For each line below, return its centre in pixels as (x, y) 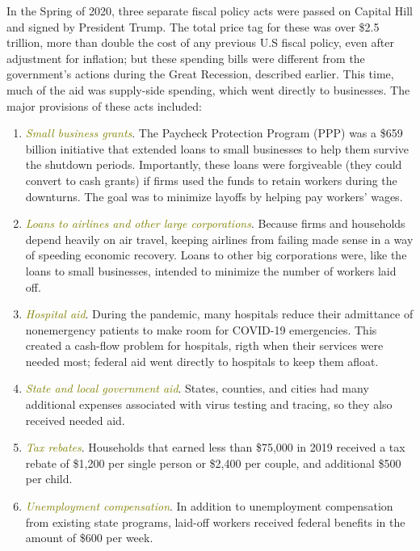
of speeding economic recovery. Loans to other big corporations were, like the (216, 255)
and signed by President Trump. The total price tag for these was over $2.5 (193, 26)
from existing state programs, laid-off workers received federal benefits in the (215, 522)
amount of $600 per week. (89, 538)
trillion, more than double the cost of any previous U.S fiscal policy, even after (200, 42)
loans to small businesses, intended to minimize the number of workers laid (211, 270)
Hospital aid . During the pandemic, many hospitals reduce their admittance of (219, 314)
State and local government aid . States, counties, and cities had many (197, 388)
